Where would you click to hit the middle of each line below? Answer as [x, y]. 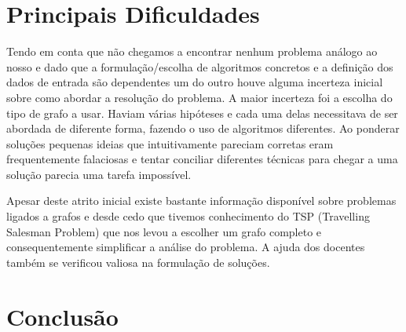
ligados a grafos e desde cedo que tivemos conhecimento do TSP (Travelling [188, 216]
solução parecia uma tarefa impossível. [99, 174]
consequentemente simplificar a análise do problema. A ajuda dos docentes [186, 247]
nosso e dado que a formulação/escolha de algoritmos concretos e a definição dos [200, 66]
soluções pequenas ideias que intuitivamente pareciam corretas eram [170, 143]
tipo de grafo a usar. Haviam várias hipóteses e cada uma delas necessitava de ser [202, 113]
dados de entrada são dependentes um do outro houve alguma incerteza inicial [195, 82]
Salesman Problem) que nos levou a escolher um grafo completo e [164, 231]
